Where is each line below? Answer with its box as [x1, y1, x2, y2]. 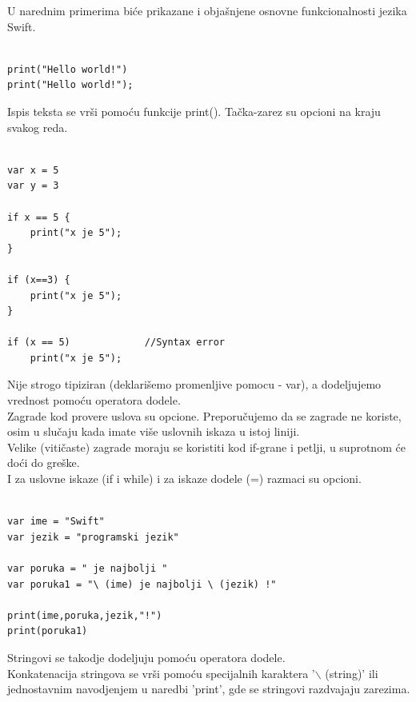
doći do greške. [7, 454, 80, 471]
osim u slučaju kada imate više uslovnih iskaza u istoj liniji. [7, 423, 300, 440]
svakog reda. [7, 118, 68, 135]
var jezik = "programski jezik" [7, 531, 179, 543]
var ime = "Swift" [7, 516, 105, 528]
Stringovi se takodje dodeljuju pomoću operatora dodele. [7, 648, 286, 665]
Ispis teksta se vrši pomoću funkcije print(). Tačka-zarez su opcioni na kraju [7, 102, 381, 119]
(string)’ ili [325, 664, 378, 681]
